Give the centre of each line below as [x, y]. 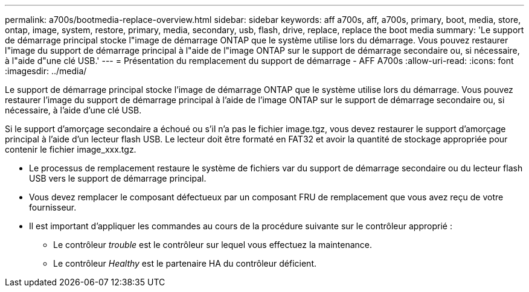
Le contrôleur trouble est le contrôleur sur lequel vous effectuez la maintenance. [213, 245]
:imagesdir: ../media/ [46, 71]
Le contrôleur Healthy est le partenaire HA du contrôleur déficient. [185, 263]
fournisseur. [53, 207]
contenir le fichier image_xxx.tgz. [71, 149]
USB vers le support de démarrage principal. [118, 178]
